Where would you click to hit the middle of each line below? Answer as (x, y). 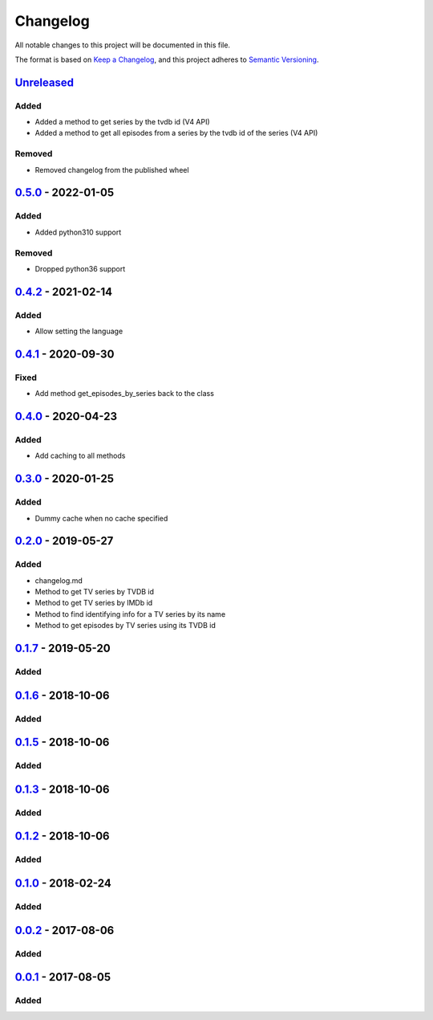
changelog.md (59, 580)
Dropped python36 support (80, 268)
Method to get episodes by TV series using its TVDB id (125, 626)
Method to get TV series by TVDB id (95, 592)
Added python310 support (78, 232)
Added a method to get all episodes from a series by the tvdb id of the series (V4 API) (176, 133)
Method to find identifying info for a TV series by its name (130, 614)
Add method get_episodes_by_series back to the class (124, 394)
